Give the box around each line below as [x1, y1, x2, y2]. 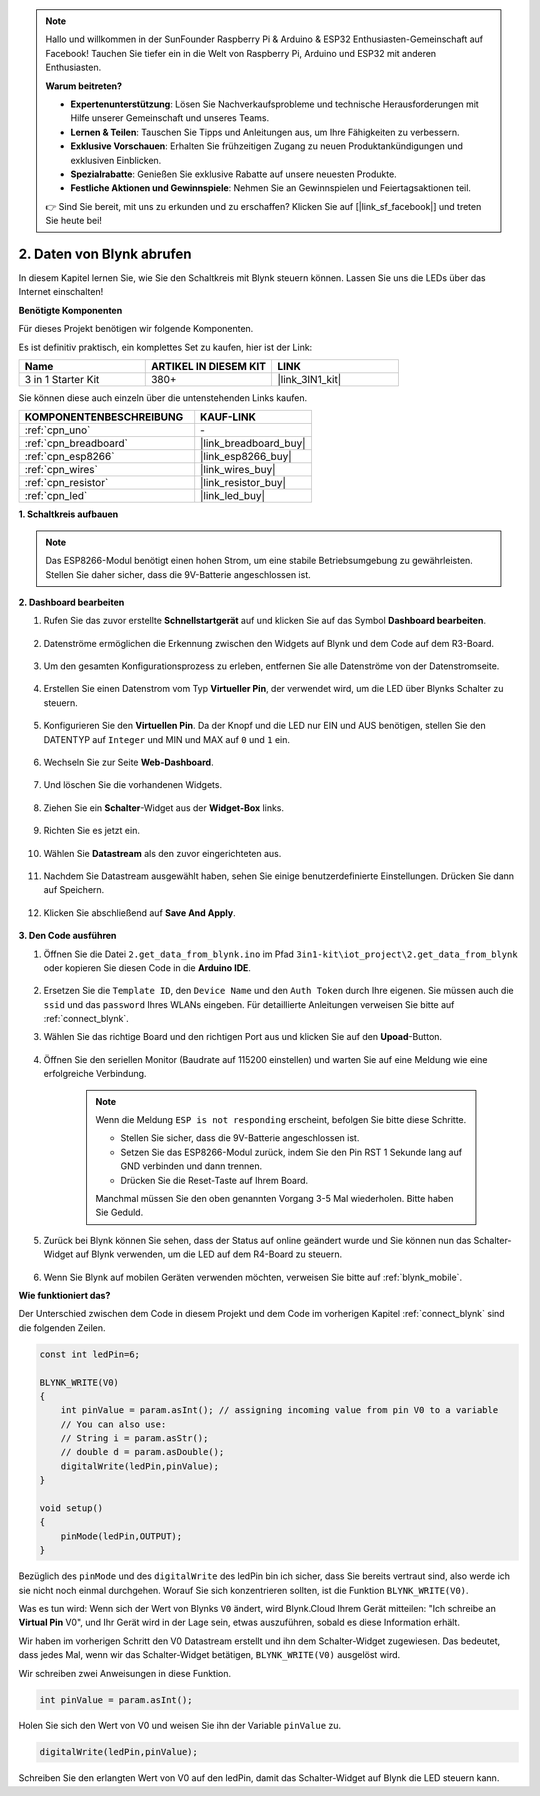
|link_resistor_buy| [200, 476, 287, 490]
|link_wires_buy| [200, 463, 276, 477]
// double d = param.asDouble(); [60, 1446, 225, 1458]
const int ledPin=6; [39, 1348, 140, 1360]
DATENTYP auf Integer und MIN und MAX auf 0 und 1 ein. [43, 733, 290, 745]
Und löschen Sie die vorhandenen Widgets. [43, 779, 223, 791]
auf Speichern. [43, 884, 105, 896]
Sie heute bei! [45, 215, 102, 227]
